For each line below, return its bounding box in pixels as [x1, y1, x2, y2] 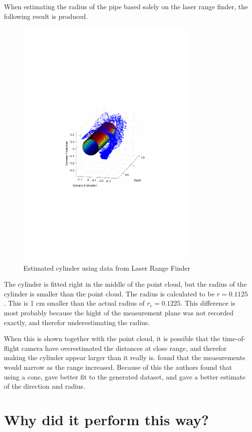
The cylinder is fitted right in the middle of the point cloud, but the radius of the [4, 279, 247, 289]
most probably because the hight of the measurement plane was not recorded [4, 308, 234, 318]
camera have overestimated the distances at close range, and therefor [21, 343, 227, 353]
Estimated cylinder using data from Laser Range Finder [23, 262, 191, 273]
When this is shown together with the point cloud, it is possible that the [4, 333, 220, 344]
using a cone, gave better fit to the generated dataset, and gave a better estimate [4, 371, 246, 381]
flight [4, 343, 19, 353]
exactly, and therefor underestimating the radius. [4, 317, 150, 327]
